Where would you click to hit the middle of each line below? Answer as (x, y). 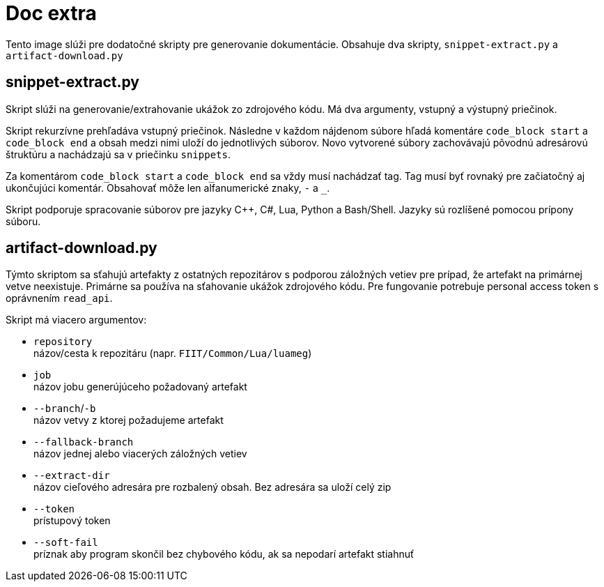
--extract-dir (72, 476)
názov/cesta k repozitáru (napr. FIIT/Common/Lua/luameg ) (173, 353)
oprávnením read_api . (59, 298)
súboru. (23, 221)
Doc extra (51, 13)
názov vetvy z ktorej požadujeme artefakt (129, 420)
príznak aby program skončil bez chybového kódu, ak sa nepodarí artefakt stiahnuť (224, 554)
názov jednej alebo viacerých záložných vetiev (140, 454)
